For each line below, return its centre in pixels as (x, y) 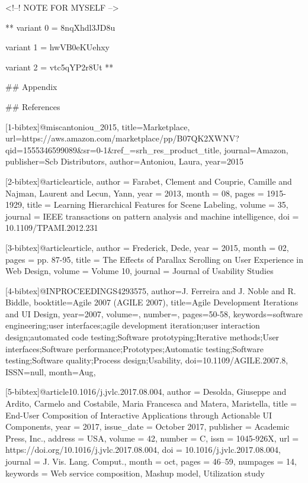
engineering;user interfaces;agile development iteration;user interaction (133, 325)
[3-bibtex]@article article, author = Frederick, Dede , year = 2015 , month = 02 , (147, 247)
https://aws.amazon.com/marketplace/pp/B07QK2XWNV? (131, 138)
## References (33, 106)
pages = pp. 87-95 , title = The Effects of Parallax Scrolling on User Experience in (155, 259)
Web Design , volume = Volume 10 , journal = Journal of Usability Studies (139, 271)
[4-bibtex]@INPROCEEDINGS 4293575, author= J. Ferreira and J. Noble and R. (151, 290)
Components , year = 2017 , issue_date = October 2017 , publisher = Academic (147, 426)
